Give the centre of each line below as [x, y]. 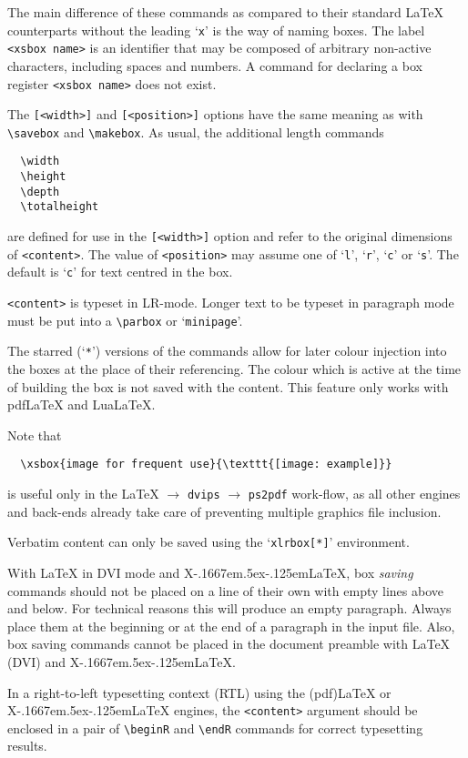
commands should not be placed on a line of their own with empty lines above [225, 590]
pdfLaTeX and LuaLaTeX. [81, 404]
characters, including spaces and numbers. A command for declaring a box [215, 65]
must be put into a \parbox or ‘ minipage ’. [125, 320]
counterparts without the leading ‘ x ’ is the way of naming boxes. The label [216, 30]
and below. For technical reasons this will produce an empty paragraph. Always [229, 608]
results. [27, 746]
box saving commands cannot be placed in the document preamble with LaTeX [229, 644]
